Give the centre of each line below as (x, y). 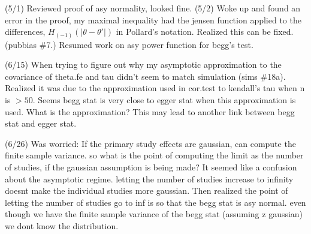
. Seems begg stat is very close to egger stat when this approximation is (164, 100)
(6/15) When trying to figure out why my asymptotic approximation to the (143, 64)
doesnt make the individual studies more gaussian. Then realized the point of (147, 190)
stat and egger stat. (41, 123)
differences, (25, 31)
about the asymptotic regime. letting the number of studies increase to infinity (149, 178)
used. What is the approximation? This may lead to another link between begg (150, 111)
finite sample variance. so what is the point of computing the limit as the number (154, 155)
